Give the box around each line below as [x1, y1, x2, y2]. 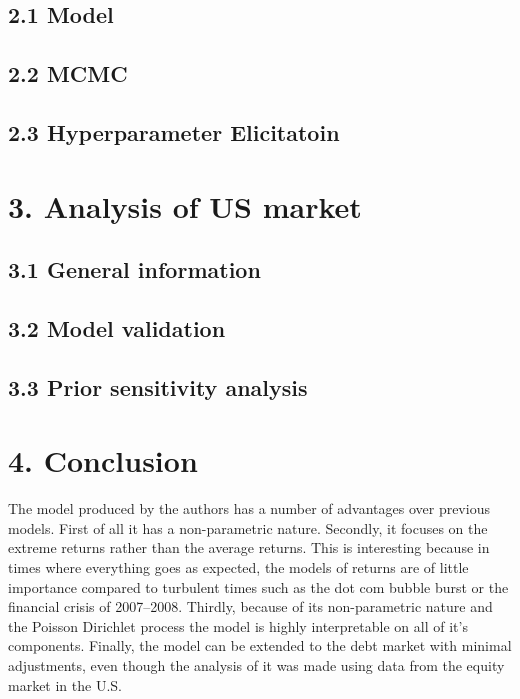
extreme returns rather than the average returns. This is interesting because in [8, 537, 490, 558]
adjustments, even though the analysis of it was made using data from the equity [8, 654, 505, 675]
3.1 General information [8, 254, 261, 285]
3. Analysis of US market [8, 185, 362, 226]
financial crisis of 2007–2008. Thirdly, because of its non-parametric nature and [8, 596, 493, 617]
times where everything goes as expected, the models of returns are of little [8, 556, 469, 577]
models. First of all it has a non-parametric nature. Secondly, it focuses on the [8, 517, 488, 538]
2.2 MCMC [8, 58, 128, 89]
